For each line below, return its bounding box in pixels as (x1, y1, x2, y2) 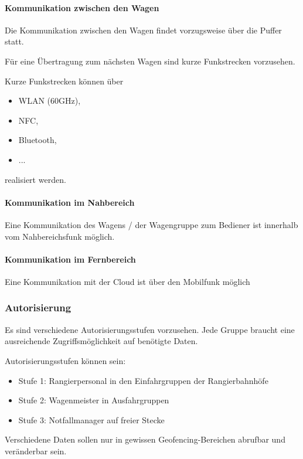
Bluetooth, (18, 134, 57, 146)
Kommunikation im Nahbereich (5, 196, 135, 208)
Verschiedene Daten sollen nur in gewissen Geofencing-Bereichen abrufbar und (5, 433, 285, 446)
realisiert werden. (5, 173, 66, 185)
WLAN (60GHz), (18, 94, 81, 107)
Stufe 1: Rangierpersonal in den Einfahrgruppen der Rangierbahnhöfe (18, 374, 268, 386)
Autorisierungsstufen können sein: (5, 354, 126, 366)
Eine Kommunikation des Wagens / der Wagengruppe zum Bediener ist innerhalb (5, 218, 298, 230)
